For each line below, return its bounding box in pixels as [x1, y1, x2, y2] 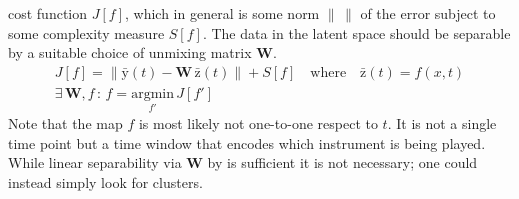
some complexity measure [8, 22, 165, 43]
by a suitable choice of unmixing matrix [8, 42, 252, 63]
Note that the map [8, 113, 123, 134]
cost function [8, 3, 88, 23]
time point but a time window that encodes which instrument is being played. [8, 132, 486, 153]
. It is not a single [387, 113, 497, 134]
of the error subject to [360, 3, 496, 23]
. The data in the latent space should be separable [202, 22, 511, 43]
